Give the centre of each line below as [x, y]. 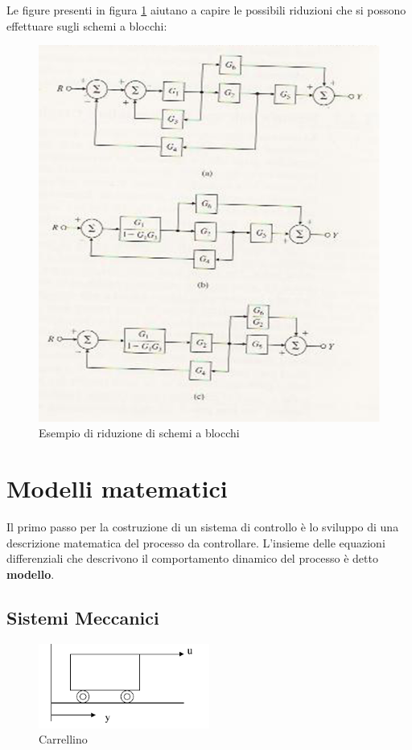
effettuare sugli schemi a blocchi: [87, 25]
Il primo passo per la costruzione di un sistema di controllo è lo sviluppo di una [203, 527]
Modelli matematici [117, 488]
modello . [31, 574]
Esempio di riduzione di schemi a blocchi [139, 433]
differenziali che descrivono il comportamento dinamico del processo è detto [192, 558]
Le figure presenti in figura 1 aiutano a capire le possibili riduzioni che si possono [206, 10]
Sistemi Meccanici [83, 617]
